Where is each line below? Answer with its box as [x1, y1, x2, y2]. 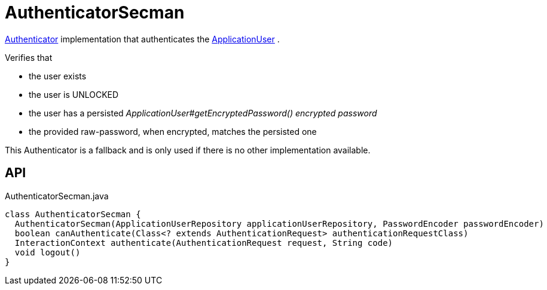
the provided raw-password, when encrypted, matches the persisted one [29, 126, 317, 137]
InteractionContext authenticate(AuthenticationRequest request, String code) [14, 237, 393, 248]
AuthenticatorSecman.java [5, 190, 109, 201]
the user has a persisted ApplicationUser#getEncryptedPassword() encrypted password [29, 107, 377, 118]
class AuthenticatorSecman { [5, 209, 141, 219]
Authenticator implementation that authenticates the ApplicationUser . [5, 33, 280, 44]
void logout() [14, 247, 81, 257]
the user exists [29, 70, 87, 81]
